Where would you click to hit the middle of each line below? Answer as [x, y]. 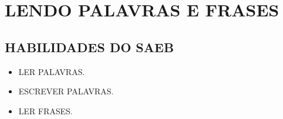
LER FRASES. [45, 110]
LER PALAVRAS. [52, 71]
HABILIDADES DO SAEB [89, 47]
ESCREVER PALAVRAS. [66, 91]
